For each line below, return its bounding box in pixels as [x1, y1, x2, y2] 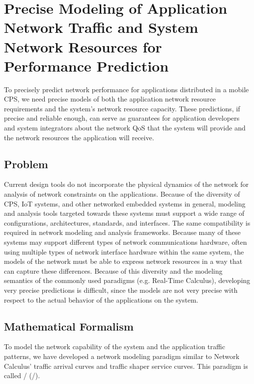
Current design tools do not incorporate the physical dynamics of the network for [4, 179, 249, 189]
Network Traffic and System [4, 17, 198, 37]
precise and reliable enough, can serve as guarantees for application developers [4, 113, 240, 123]
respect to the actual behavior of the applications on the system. [4, 294, 198, 305]
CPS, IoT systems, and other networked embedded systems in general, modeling [4, 198, 246, 208]
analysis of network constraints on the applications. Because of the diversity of [4, 189, 240, 199]
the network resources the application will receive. [4, 132, 154, 142]
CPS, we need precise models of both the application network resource [4, 94, 216, 104]
